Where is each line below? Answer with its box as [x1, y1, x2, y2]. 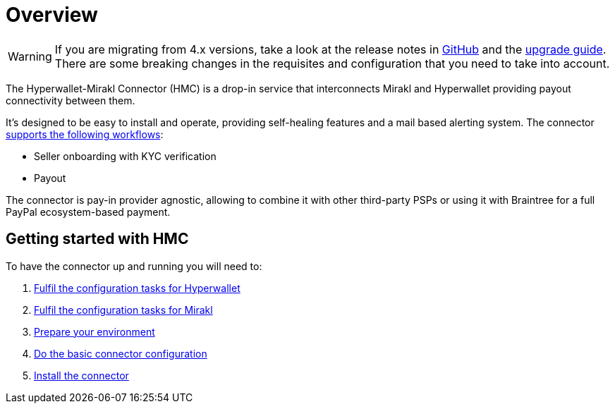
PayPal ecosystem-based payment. [6, 205, 171, 218]
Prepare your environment [34, 325, 155, 338]
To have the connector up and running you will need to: [6, 260, 262, 272]
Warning [8, 49, 52, 63]
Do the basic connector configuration [34, 347, 207, 360]
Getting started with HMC [6, 230, 189, 248]
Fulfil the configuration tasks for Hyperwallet [34, 281, 240, 294]
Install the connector [34, 369, 129, 381]
